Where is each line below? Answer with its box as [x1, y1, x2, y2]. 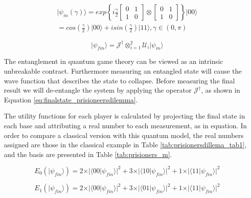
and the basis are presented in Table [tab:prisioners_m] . [4, 149, 172, 159]
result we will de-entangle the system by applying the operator [4, 85, 192, 95]
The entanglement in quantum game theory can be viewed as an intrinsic [4, 56, 223, 66]
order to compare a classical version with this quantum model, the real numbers [4, 130, 244, 140]
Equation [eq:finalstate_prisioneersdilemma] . [4, 94, 138, 104]
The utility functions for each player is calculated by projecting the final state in [4, 111, 245, 121]
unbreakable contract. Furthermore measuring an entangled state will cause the [4, 65, 242, 76]
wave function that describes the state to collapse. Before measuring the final [4, 75, 235, 85]
